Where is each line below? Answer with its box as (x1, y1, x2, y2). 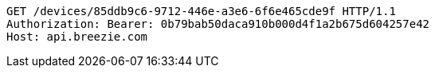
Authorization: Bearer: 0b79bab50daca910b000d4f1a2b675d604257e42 (6, 18, 430, 30)
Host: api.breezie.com (6, 30, 148, 43)
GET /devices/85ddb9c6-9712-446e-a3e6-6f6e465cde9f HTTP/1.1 (6, 5, 396, 18)
